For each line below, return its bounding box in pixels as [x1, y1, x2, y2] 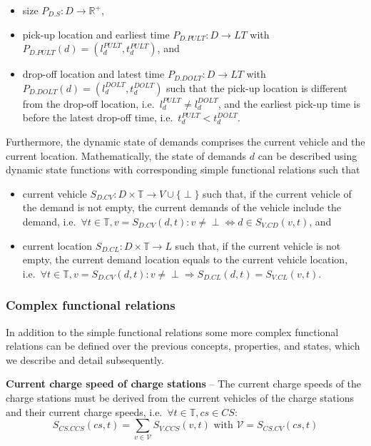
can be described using [258, 148, 357, 163]
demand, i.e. [22, 213, 76, 228]
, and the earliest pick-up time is [218, 96, 360, 111]
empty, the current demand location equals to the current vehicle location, [22, 252, 348, 267]
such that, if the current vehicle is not [175, 238, 341, 253]
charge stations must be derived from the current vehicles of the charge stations [6, 390, 354, 405]
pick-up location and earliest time [22, 26, 170, 41]
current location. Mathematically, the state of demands [6, 148, 247, 163]
